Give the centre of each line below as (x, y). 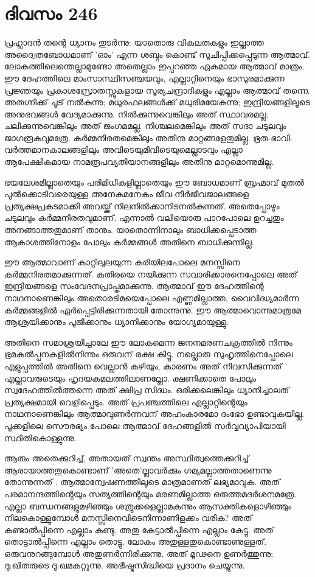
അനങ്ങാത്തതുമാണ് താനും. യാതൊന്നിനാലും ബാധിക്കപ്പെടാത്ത (130, 230)
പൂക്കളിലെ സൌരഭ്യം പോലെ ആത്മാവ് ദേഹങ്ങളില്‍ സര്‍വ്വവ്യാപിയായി (145, 425)
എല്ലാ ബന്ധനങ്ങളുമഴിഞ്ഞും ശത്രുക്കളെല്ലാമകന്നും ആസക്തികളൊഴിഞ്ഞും (148, 505)
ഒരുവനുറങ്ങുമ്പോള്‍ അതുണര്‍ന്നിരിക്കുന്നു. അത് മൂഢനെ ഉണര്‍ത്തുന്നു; (139, 553)
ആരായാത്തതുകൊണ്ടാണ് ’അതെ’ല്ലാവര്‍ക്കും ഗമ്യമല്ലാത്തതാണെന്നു (138, 470)
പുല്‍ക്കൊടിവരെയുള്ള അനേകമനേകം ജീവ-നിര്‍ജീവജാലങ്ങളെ (127, 194)
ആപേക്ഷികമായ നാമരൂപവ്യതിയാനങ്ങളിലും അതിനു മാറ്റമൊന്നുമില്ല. (139, 162)
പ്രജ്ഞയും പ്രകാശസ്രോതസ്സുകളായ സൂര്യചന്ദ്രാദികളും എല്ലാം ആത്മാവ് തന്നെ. (157, 90)
